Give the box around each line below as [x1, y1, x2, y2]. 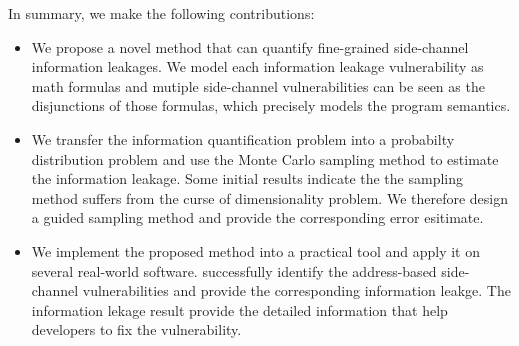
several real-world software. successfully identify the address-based [31, 260, 437, 281]
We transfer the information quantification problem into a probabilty [31, 128, 455, 149]
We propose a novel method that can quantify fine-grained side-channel [31, 36, 469, 57]
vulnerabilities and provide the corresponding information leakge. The [82, 280, 511, 301]
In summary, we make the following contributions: [8, 3, 315, 23]
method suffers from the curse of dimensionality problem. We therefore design [31, 187, 509, 208]
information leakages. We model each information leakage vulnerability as [31, 56, 484, 77]
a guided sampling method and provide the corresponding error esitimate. [31, 207, 484, 228]
